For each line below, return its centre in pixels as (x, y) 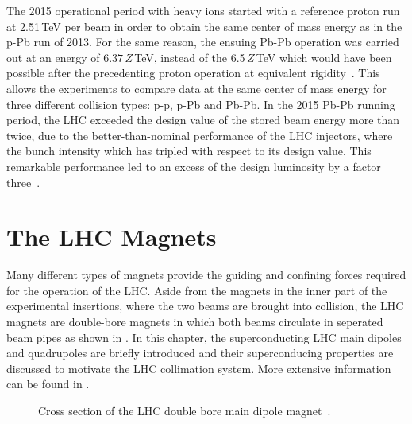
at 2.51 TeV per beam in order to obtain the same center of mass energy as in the (204, 26)
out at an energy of (53, 57)
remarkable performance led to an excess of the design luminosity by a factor (194, 166)
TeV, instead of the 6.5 (190, 57)
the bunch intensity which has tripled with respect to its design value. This (189, 151)
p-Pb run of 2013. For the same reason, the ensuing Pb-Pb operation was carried (203, 42)
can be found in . (48, 384)
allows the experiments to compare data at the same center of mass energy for (196, 88)
